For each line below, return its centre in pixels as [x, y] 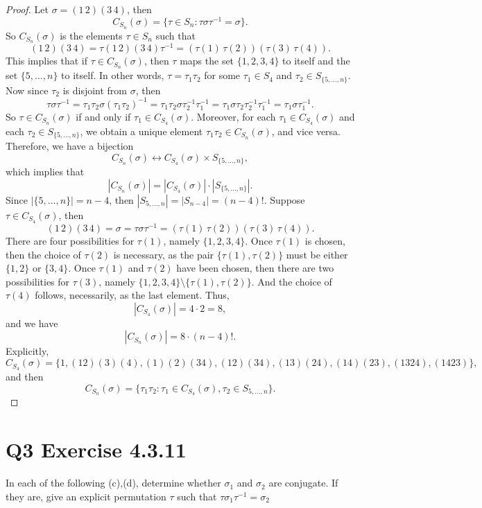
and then [25, 376]
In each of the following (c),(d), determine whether [113, 483]
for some [222, 75]
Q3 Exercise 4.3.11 [96, 449]
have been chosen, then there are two [255, 268]
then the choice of [43, 254]
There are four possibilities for [70, 240]
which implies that [45, 172]
